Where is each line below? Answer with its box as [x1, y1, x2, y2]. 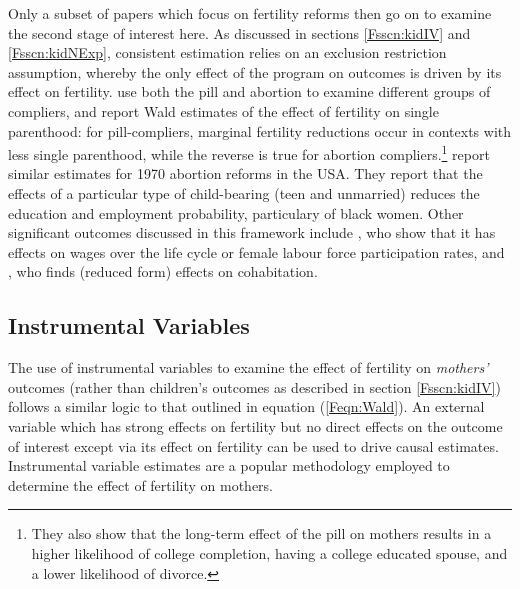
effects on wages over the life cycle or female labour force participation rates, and [8, 241, 505, 262]
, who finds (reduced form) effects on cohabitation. [8, 261, 318, 282]
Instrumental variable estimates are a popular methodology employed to [8, 455, 450, 476]
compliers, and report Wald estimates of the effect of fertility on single [8, 100, 439, 121]
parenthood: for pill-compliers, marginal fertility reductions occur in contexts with [8, 120, 512, 141]
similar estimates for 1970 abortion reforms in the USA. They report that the [8, 163, 483, 184]
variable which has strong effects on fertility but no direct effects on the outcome [8, 415, 503, 436]
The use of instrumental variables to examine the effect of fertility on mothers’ [8, 357, 489, 378]
